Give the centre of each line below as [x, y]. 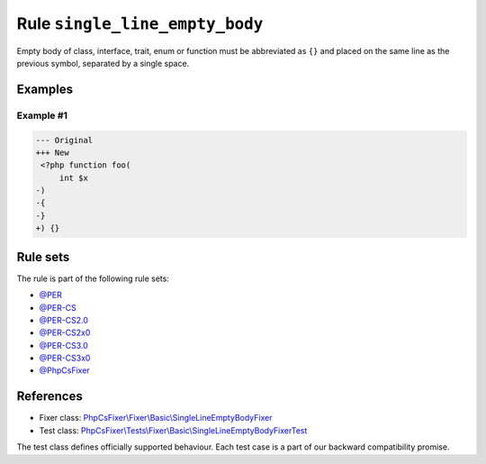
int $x [74, 177]
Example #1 [42, 115]
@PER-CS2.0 [64, 320]
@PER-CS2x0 [65, 332]
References [49, 396]
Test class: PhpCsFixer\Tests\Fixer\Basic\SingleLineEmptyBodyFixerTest [173, 430]
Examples [45, 89]
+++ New [52, 152]
